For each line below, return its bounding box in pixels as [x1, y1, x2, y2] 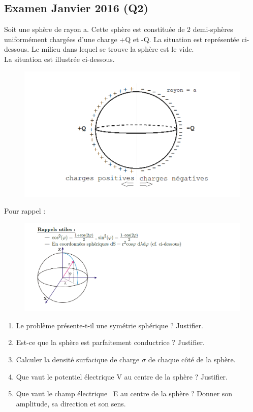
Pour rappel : [4, 205, 46, 216]
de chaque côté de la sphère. [148, 354, 236, 364]
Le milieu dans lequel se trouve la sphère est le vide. [31, 44, 194, 54]
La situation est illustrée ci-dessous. [4, 53, 115, 64]
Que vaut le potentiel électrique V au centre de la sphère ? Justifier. [16, 371, 228, 382]
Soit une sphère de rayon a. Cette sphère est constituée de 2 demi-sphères [4, 24, 233, 35]
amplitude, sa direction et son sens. [16, 398, 126, 408]
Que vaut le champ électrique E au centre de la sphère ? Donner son [16, 388, 233, 399]
